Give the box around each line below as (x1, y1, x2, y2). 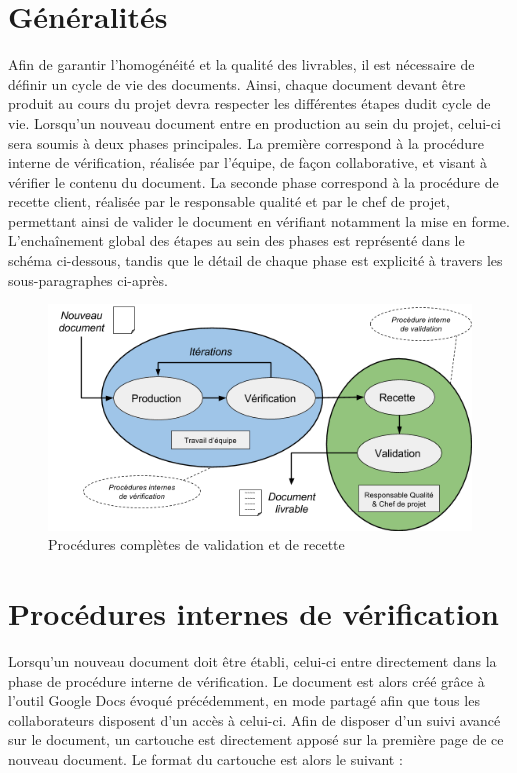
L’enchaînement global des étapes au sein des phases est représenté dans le (8, 230, 465, 251)
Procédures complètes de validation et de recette (48, 534, 345, 555)
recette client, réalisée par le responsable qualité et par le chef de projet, (8, 191, 450, 212)
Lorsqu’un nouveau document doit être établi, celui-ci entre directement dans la (8, 651, 497, 672)
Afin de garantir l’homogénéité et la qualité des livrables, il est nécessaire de (8, 54, 475, 75)
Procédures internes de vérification (8, 593, 499, 634)
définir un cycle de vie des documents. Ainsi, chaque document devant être (8, 73, 466, 94)
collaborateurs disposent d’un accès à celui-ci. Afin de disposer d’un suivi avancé (8, 709, 501, 730)
